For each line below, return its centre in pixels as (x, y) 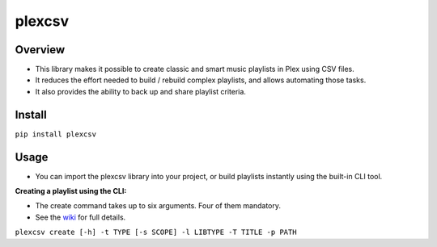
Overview (40, 50)
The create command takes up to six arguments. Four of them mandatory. (158, 206)
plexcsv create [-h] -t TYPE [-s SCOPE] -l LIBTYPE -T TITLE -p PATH (156, 232)
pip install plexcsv (56, 134)
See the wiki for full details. (81, 217)
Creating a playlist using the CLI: (71, 191)
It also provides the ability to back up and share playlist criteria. (141, 91)
